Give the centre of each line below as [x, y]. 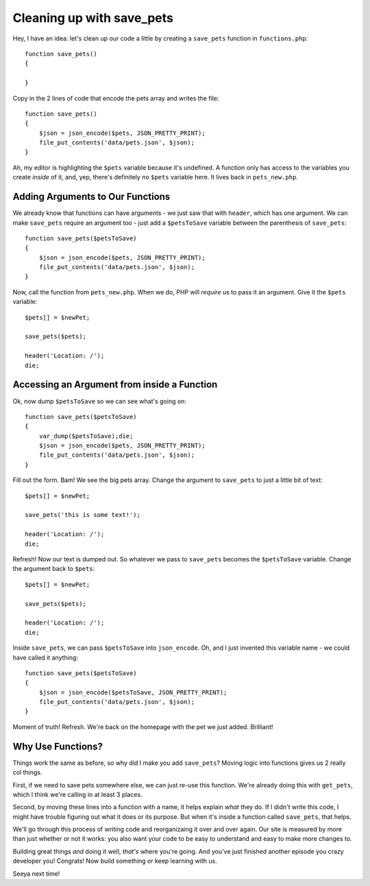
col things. [27, 772]
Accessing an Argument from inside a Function [115, 384]
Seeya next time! [36, 874]
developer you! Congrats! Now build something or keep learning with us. [115, 861]
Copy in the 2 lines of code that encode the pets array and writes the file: [116, 98]
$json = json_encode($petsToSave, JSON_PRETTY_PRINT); [133, 692]
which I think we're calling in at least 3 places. [78, 794]
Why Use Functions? [58, 746]
